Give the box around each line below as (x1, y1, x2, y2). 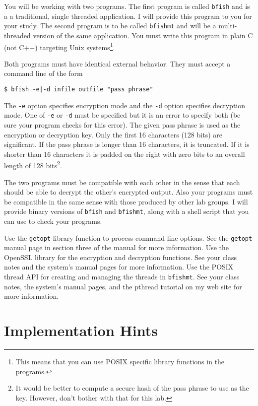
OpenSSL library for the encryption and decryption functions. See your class (4, 252, 237, 262)
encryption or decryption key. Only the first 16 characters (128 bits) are (4, 129, 222, 139)
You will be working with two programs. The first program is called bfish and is (4, 1, 250, 11)
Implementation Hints (4, 320, 158, 340)
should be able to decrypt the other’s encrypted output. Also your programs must (4, 187, 253, 197)
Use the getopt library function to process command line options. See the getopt (4, 232, 253, 243)
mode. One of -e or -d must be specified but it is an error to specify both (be (4, 110, 241, 120)
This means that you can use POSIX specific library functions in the (15, 356, 225, 366)
